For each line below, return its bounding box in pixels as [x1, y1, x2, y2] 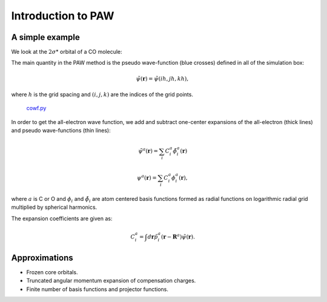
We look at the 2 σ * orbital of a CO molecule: [11, 48, 122, 56]
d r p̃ [147, 233, 158, 240]
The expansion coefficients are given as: [11, 215, 113, 222]
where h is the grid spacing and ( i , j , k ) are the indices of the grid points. [11, 91, 194, 98]
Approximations [11, 252, 73, 263]
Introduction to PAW [11, 9, 114, 22]
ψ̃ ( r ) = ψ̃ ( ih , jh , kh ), [136, 75, 189, 82]
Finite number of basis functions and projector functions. [26, 285, 169, 293]
